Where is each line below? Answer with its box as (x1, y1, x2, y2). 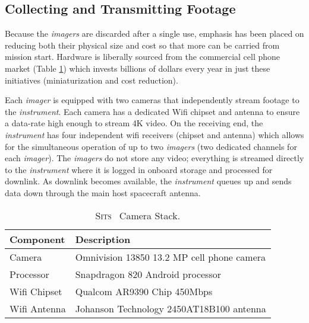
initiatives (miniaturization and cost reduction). (5, 73, 178, 86)
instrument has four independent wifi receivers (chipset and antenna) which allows (5, 128, 304, 140)
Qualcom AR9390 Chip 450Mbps (75, 284, 213, 298)
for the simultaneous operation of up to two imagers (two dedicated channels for (5, 140, 297, 152)
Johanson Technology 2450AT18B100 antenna (75, 301, 266, 315)
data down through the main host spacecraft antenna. (5, 186, 201, 199)
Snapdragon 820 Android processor (75, 267, 221, 281)
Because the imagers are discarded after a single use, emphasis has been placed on (5, 27, 304, 40)
